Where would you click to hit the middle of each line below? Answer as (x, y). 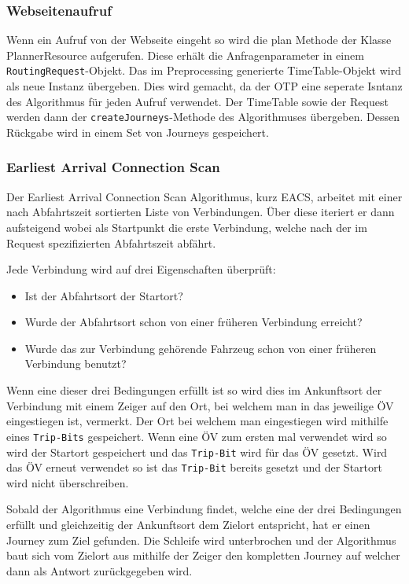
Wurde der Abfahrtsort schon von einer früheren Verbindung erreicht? (193, 322)
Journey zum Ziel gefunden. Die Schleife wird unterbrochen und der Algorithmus (201, 540)
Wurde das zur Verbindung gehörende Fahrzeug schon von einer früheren (201, 348)
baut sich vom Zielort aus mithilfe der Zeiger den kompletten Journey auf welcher (203, 555)
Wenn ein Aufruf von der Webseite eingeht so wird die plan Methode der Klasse (199, 40)
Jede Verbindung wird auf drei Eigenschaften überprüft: (141, 269)
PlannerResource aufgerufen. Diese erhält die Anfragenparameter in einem (185, 55)
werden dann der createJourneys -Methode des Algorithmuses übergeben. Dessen (203, 117)
